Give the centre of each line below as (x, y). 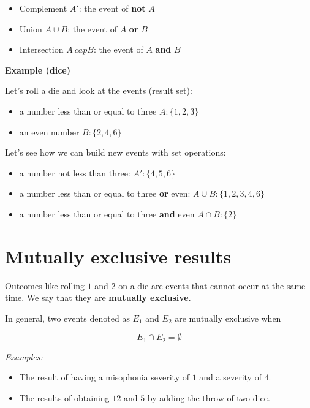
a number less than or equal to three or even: (105, 193)
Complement (43, 8)
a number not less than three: (75, 172)
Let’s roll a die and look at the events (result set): (99, 90)
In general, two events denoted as (67, 318)
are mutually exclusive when (228, 318)
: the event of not (112, 8)
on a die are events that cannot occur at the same (212, 285)
